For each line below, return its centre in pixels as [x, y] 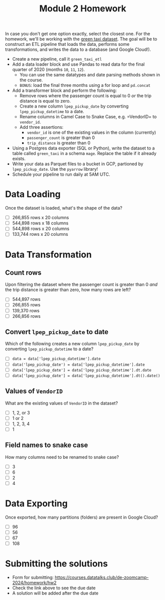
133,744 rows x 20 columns [40, 234]
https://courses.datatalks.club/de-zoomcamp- [102, 577]
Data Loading [33, 194]
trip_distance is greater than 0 [59, 143]
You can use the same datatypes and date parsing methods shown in [90, 75]
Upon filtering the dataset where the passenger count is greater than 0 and [81, 285]
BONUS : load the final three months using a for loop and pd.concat [85, 85]
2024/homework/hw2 [34, 582]
